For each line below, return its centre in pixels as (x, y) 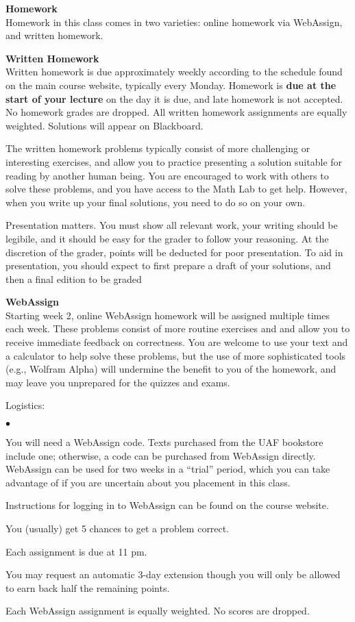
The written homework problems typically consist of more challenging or (158, 148)
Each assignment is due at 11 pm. (76, 551)
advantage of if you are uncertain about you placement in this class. (148, 482)
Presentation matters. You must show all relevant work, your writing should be (172, 225)
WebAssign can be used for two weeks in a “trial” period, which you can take (168, 469)
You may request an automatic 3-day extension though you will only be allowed (173, 574)
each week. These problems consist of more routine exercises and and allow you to (178, 328)
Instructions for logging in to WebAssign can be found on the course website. (167, 505)
